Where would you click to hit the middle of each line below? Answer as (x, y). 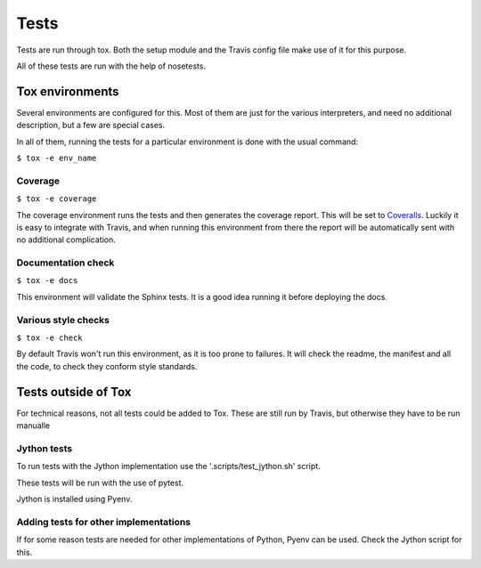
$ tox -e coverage (57, 199)
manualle (33, 426)
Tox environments (68, 91)
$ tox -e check (50, 338)
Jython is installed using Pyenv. (74, 499)
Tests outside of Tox (74, 392)
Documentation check (65, 263)
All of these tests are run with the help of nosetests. (111, 66)
